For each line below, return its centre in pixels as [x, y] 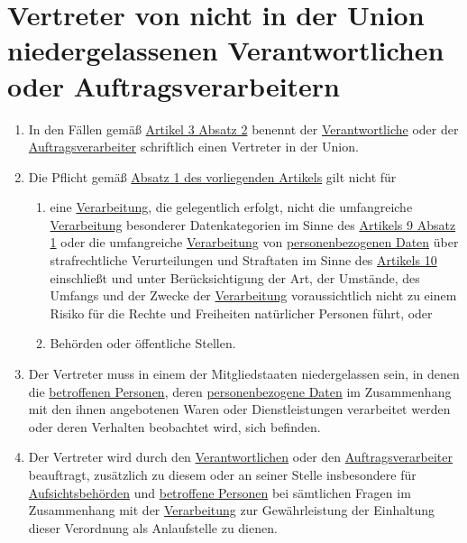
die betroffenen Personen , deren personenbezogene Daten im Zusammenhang [240, 391]
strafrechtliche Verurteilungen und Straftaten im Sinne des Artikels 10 [243, 260]
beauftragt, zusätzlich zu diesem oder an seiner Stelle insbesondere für [222, 474]
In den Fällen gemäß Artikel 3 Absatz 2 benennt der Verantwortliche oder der [243, 129]
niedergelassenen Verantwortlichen [226, 50]
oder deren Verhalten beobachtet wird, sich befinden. [174, 426]
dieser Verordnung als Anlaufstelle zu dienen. [153, 527]
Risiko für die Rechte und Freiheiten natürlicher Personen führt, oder [241, 313]
